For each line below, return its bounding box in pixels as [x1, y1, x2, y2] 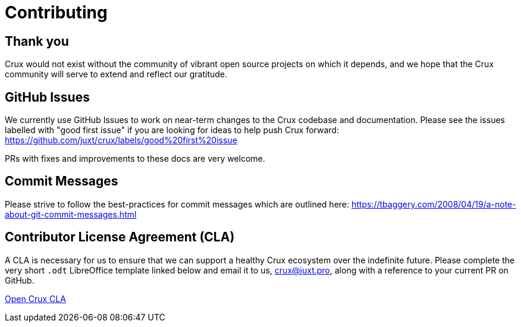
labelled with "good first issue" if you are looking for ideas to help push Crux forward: [5, 125, 339, 136]
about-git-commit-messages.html [5, 209, 137, 219]
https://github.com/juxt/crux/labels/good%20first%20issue [5, 135, 237, 146]
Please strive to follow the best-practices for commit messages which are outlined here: [5, 199, 350, 209]
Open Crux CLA [5, 293, 66, 304]
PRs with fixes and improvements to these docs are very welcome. [5, 153, 265, 164]
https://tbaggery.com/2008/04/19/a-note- [351, 199, 516, 209]
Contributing [5, 2, 108, 23]
